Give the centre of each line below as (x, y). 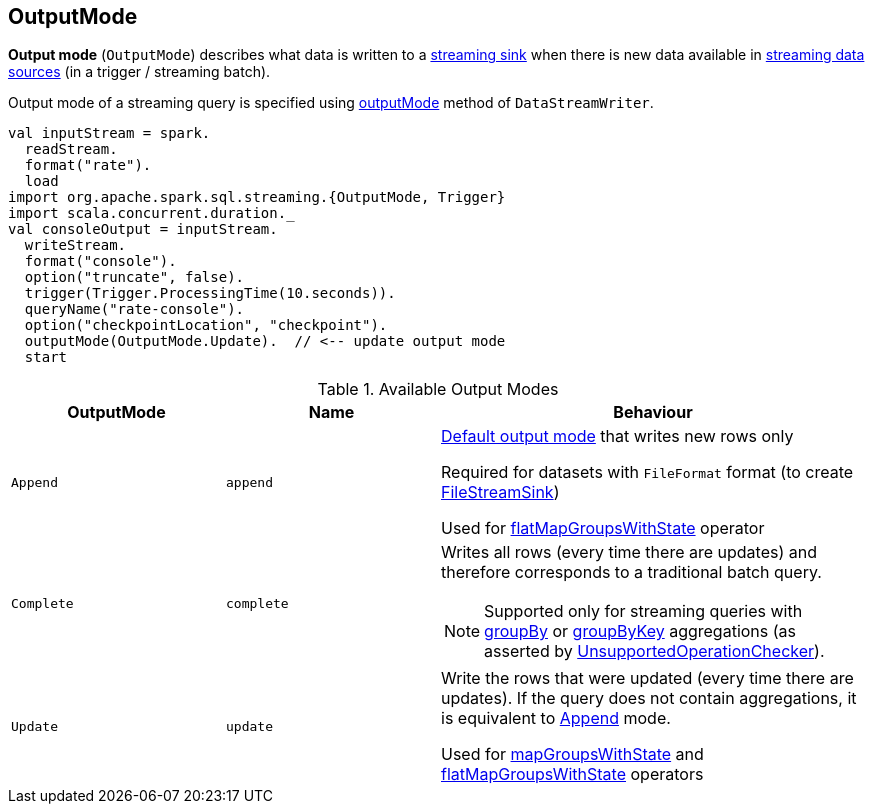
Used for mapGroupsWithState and (572, 754)
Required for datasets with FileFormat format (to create (647, 472)
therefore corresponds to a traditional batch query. (631, 572)
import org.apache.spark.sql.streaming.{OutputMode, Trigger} (257, 197)
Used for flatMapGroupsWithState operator (603, 528)
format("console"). (100, 261)
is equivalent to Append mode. (556, 718)
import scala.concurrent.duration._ (151, 213)
